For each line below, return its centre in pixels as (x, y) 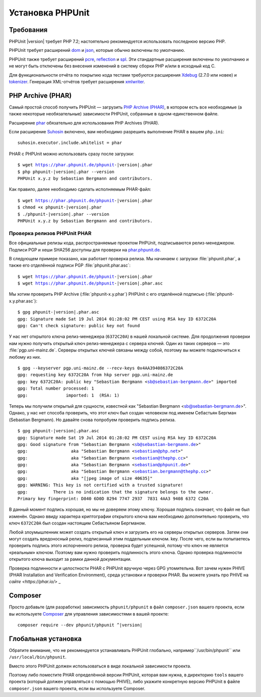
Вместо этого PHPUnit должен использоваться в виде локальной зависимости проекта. (100, 666)
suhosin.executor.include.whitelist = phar (70, 143)
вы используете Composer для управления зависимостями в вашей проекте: (89, 614)
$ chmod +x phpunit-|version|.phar (60, 207)
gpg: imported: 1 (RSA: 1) (69, 395)
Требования (28, 30)
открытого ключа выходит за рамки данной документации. (70, 559)
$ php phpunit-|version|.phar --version (66, 172)
